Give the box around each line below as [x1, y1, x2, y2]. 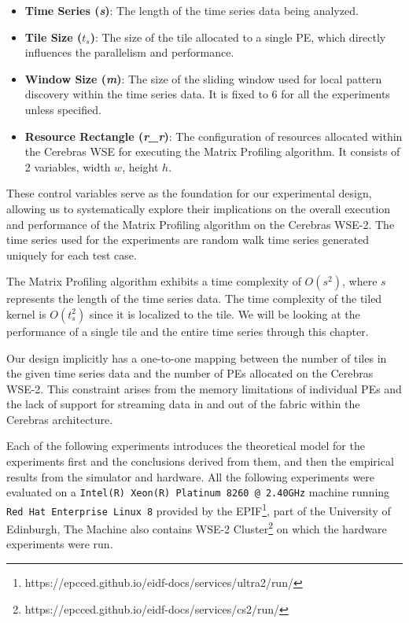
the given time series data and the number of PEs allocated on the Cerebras [6, 365, 374, 382]
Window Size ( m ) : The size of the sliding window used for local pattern [24, 70, 382, 87]
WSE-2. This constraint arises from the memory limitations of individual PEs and [6, 380, 402, 396]
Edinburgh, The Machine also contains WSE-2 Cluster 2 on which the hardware [6, 518, 387, 536]
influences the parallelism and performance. [24, 44, 234, 61]
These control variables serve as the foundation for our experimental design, [6, 185, 372, 201]
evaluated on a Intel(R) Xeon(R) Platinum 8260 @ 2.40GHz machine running [6, 484, 390, 500]
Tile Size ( [24, 28, 83, 45]
